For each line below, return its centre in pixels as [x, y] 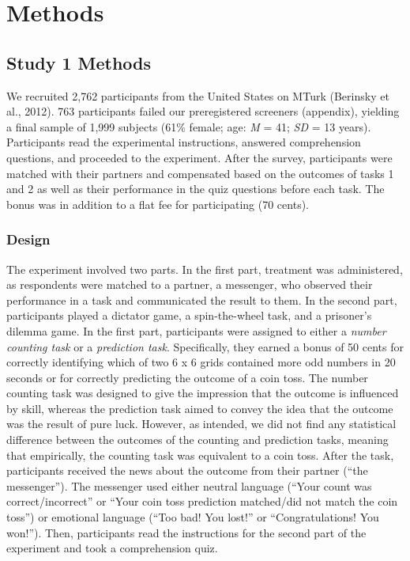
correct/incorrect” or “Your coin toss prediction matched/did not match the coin [202, 501]
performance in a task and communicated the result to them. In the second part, [202, 299]
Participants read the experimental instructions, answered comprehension [184, 142]
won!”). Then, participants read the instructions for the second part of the [186, 532]
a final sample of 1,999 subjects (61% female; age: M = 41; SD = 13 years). [189, 126]
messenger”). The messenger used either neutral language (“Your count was [189, 485]
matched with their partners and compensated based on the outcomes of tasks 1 [200, 173]
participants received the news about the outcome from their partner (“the [187, 470]
